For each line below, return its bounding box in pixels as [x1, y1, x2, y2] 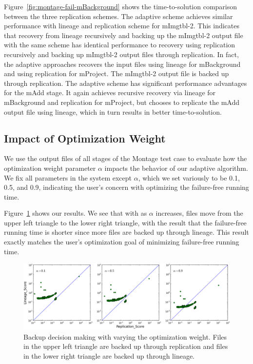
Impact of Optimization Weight [4, 130, 166, 145]
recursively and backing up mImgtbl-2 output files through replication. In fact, [4, 49, 239, 59]
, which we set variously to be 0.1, [138, 172, 240, 182]
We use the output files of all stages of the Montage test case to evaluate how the [4, 153, 247, 163]
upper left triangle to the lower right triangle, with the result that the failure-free [4, 217, 247, 227]
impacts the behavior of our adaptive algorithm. [104, 162, 248, 173]
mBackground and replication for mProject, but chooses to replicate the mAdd [4, 97, 239, 107]
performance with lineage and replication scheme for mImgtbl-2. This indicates [4, 20, 239, 31]
